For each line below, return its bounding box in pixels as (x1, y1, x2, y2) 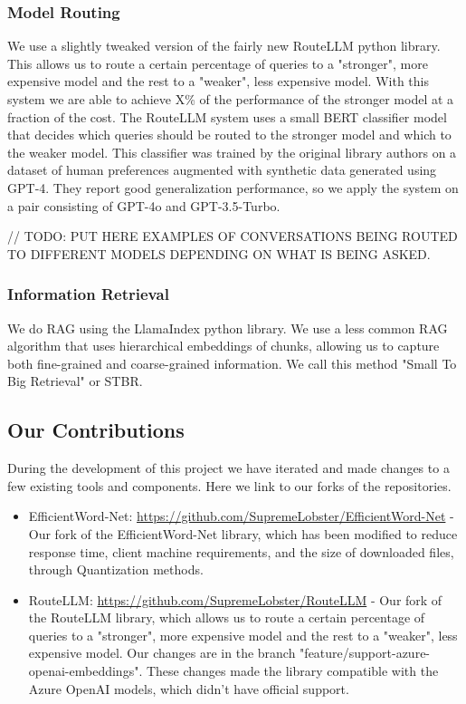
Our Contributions (7, 416, 185, 444)
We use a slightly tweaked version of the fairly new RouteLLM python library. (7, 36, 441, 55)
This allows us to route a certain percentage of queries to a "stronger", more (7, 53, 428, 72)
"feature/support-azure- (300, 643, 431, 662)
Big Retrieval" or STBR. (7, 371, 143, 391)
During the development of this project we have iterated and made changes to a (7, 458, 450, 477)
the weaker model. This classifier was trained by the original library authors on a (7, 142, 457, 161)
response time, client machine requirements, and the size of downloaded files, (28, 542, 454, 561)
